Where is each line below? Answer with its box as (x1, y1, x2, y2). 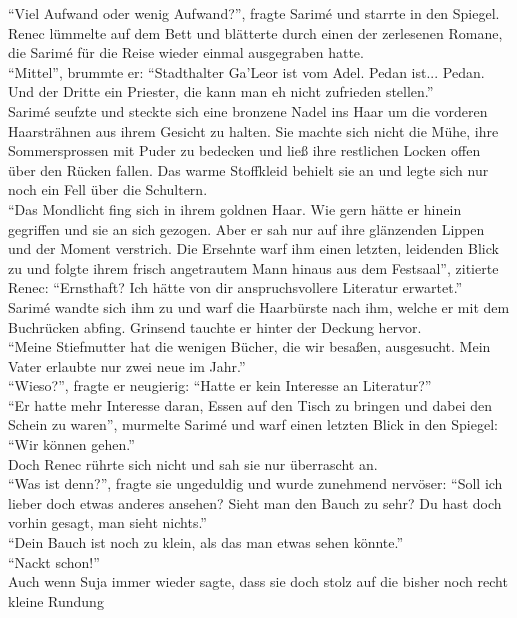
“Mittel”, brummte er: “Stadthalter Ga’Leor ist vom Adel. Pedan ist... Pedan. (8, 61, 485, 82)
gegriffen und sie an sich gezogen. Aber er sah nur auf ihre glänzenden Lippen (8, 218, 485, 239)
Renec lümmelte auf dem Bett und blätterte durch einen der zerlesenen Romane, (8, 22, 503, 43)
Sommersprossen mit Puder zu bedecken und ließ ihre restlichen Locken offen (8, 140, 481, 161)
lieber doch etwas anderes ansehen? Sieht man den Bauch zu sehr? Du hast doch (8, 492, 502, 513)
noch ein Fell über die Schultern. (8, 179, 208, 200)
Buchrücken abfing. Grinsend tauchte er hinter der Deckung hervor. (8, 316, 422, 337)
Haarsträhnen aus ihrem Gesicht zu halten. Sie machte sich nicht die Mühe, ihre (8, 120, 499, 141)
